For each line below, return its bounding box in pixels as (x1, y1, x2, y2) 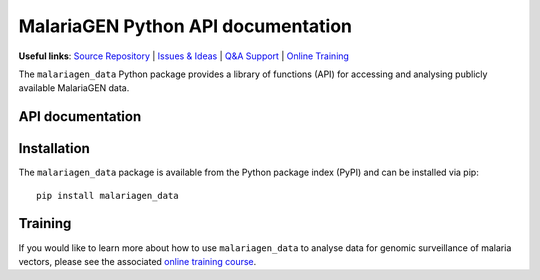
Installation (18, 140, 90, 157)
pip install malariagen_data (36, 190, 179, 201)
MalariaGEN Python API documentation (18, 15, 353, 37)
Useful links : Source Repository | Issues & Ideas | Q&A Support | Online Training (18, 50, 350, 62)
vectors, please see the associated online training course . (18, 255, 257, 267)
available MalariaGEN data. (18, 82, 130, 94)
